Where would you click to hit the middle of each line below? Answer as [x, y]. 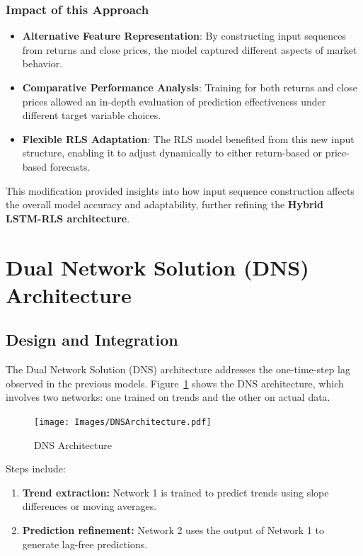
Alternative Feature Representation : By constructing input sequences [184, 36]
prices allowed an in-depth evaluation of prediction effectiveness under [174, 101]
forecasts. [70, 166]
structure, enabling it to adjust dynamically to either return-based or [172, 153]
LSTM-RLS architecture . [68, 218]
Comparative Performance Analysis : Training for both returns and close [190, 87]
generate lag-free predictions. [85, 544]
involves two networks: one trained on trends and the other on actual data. [168, 397]
